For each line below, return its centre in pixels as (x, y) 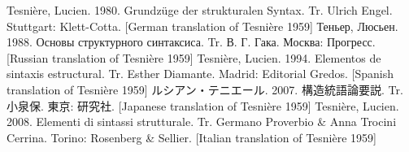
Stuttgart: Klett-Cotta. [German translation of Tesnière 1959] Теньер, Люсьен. (202, 26)
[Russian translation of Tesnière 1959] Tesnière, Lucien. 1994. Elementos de (194, 57)
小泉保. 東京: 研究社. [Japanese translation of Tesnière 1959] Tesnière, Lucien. (203, 105)
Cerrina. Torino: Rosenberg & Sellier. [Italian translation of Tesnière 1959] (191, 137)
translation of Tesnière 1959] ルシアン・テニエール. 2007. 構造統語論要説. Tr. (205, 89)
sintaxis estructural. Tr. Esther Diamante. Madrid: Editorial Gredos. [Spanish (200, 74)
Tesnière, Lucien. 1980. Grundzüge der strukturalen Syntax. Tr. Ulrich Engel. (200, 10)
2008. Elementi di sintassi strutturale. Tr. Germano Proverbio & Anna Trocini (202, 122)
